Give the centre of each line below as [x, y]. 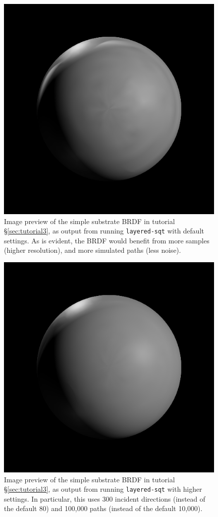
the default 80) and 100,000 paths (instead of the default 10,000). [103, 508]
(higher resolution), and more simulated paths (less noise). [93, 250]
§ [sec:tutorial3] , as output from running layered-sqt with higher [103, 489]
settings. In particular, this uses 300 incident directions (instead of [105, 498]
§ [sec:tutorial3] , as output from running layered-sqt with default [104, 231]
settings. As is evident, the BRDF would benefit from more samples [107, 240]
